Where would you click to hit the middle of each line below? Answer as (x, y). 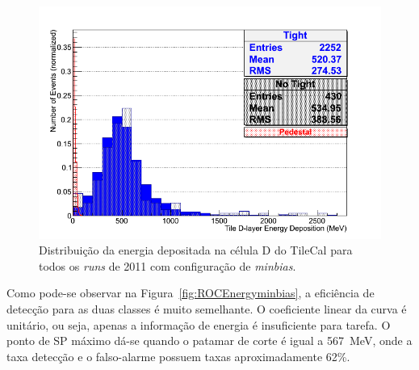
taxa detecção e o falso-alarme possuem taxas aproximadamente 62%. (178, 356)
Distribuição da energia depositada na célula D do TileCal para (196, 250)
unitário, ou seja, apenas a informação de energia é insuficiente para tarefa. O (199, 324)
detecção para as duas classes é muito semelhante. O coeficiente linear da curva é (207, 308)
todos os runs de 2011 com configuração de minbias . (168, 265)
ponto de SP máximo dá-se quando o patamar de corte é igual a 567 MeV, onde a (209, 341)
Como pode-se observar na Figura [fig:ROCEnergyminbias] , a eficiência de (191, 293)
